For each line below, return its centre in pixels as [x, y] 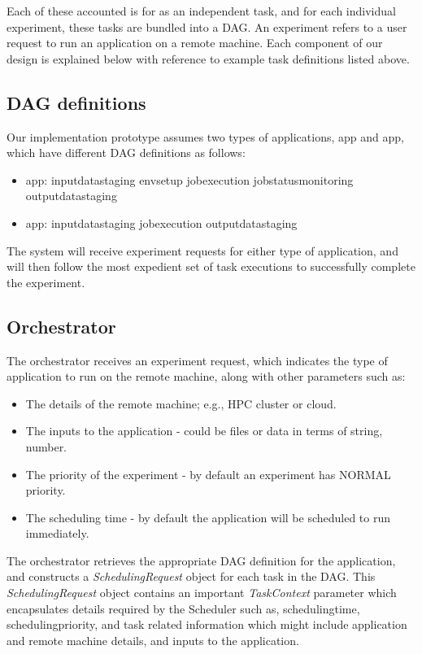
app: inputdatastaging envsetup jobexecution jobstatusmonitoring [189, 179]
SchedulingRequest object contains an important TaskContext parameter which [202, 593]
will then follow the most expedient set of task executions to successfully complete [211, 266]
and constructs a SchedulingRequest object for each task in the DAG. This [191, 576]
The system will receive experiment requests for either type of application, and [202, 250]
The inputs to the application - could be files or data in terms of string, [204, 431]
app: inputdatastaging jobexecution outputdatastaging [161, 222]
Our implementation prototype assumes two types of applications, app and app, [205, 136]
